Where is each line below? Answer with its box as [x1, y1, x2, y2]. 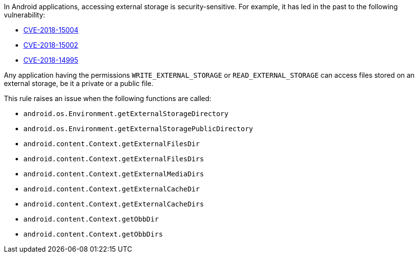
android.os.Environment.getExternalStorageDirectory [23, 110, 229, 118]
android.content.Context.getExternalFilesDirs [23, 155, 204, 163]
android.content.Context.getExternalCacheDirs [23, 200, 204, 208]
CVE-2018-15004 [23, 26, 79, 34]
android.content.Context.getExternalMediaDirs [23, 170, 204, 178]
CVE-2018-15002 [23, 41, 78, 49]
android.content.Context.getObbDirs [23, 230, 163, 238]
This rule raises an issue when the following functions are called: [4, 94, 212, 103]
